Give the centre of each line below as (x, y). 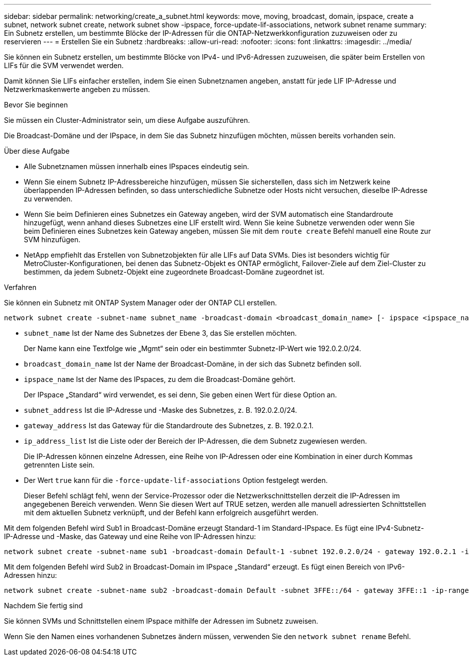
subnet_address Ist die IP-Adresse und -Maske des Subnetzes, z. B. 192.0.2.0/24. (160, 410)
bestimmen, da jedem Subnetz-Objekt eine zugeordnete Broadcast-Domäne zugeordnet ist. (174, 272)
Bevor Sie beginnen (36, 105)
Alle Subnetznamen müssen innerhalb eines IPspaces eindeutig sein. (137, 166)
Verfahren (20, 287)
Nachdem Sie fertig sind (43, 606)
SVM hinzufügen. (52, 239)
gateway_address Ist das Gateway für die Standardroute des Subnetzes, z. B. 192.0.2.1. (169, 425)
